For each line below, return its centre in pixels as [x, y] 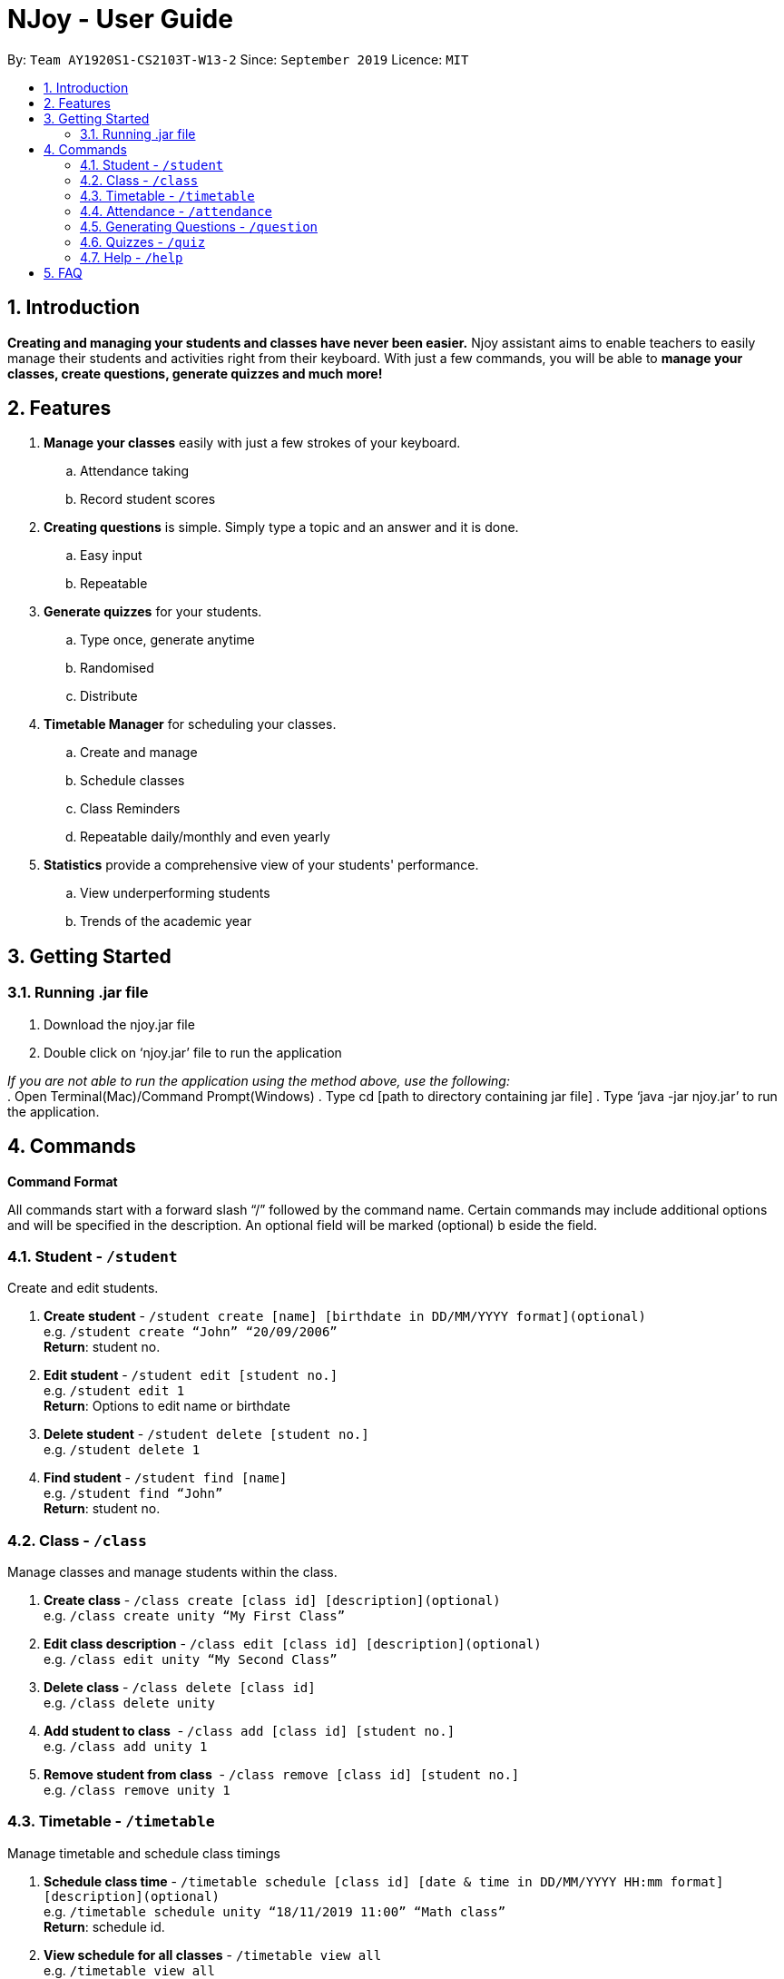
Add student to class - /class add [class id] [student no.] [250, 1731]
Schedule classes [132, 781]
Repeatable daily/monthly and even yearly [205, 837]
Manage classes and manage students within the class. [172, 1572]
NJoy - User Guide [120, 19]
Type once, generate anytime [167, 640]
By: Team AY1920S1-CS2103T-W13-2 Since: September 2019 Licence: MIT [238, 59]
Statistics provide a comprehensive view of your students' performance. [261, 865]
